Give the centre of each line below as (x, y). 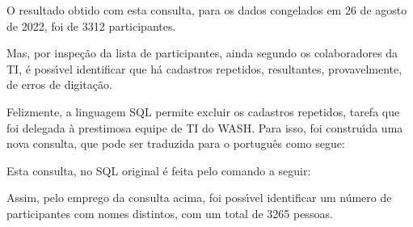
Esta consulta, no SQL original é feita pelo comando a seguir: (159, 170)
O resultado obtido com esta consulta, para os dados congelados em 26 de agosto (207, 10)
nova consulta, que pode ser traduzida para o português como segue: (176, 143)
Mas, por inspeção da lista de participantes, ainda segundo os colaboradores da (202, 53)
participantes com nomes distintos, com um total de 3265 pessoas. (170, 213)
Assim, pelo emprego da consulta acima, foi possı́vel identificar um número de (199, 198)
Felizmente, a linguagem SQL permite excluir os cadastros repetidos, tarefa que (203, 111)
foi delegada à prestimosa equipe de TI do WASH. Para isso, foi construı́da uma (205, 127)
